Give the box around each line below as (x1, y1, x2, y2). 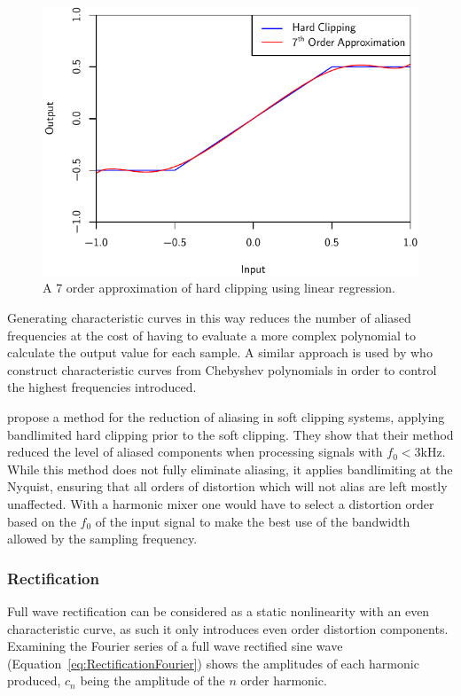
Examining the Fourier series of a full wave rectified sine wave (7, 637, 343, 655)
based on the (7, 512, 76, 530)
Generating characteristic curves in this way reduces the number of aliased (7, 309, 411, 327)
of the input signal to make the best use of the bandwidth (95, 512, 410, 530)
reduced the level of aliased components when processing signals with (7, 442, 383, 461)
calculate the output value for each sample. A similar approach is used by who (7, 343, 433, 362)
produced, (7, 671, 61, 690)
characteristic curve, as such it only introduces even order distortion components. (7, 619, 449, 637)
